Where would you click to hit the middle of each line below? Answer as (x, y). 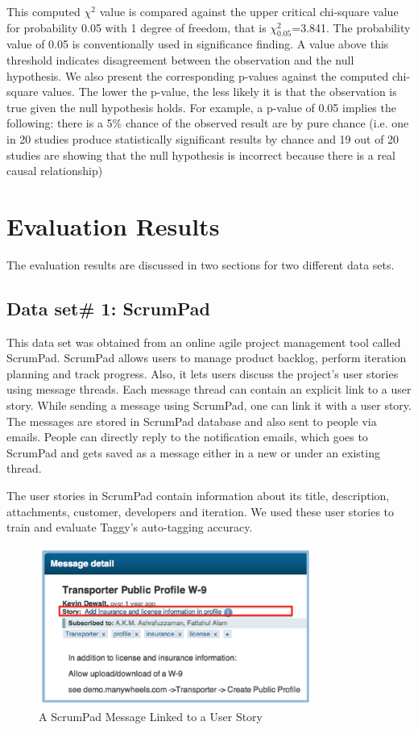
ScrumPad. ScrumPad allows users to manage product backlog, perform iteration (207, 358)
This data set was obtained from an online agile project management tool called (204, 342)
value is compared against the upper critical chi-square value (249, 11)
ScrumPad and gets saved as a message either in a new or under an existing (193, 452)
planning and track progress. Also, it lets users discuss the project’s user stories (203, 373)
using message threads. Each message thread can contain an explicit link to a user (209, 389)
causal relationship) (55, 171)
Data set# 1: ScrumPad (109, 308)
